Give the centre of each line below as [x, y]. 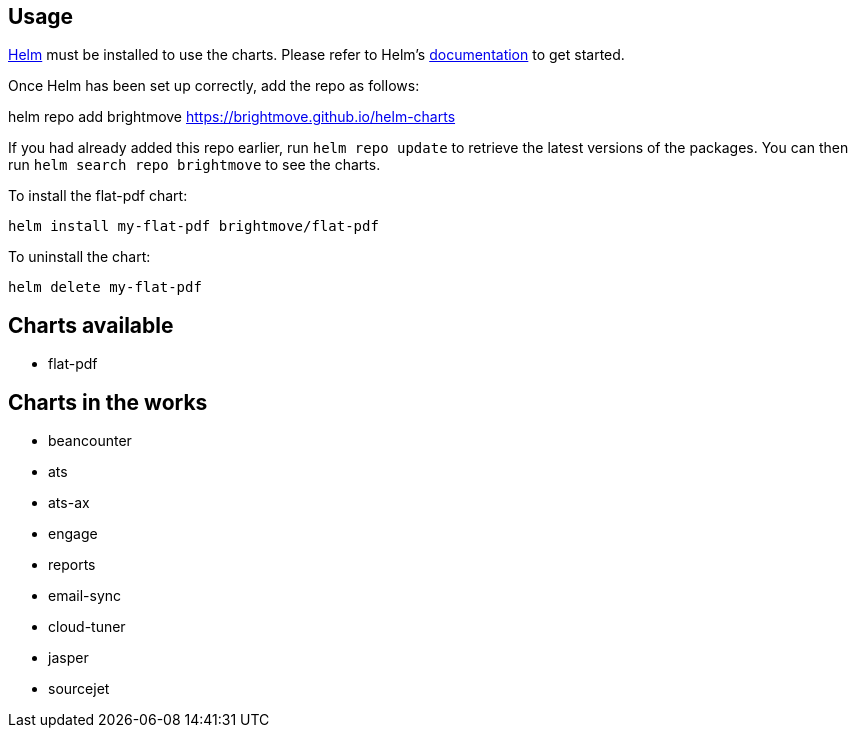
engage [73, 534]
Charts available [91, 325]
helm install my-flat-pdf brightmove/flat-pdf [193, 226]
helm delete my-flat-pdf [105, 287]
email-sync [85, 596]
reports [72, 565]
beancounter [90, 441]
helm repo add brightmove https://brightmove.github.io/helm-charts [232, 117]
